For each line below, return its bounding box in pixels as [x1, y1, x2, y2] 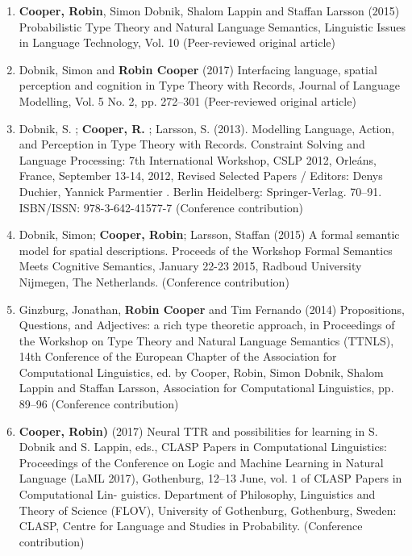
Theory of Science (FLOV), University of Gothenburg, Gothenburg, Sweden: [19, 501, 397, 518]
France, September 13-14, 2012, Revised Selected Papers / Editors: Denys [19, 167, 383, 184]
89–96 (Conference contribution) [19, 395, 179, 412]
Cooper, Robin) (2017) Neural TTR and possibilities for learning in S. [19, 422, 378, 439]
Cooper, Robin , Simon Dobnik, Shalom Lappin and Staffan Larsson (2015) [19, 2, 400, 19]
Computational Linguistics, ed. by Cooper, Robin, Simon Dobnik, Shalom [19, 363, 384, 380]
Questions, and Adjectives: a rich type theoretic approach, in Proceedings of [19, 316, 395, 333]
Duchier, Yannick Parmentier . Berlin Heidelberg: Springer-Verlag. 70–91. [19, 182, 382, 199]
